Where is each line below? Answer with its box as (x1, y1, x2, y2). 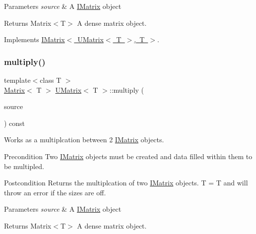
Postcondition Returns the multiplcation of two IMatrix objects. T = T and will (4, 177, 248, 188)
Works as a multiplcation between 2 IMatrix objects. (4, 134, 164, 145)
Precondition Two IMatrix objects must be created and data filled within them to (4, 151, 253, 161)
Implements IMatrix (4, 34, 65, 45)
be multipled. (4, 161, 44, 171)
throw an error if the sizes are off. (4, 187, 106, 197)
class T (40, 75, 62, 85)
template (4, 75, 31, 85)
